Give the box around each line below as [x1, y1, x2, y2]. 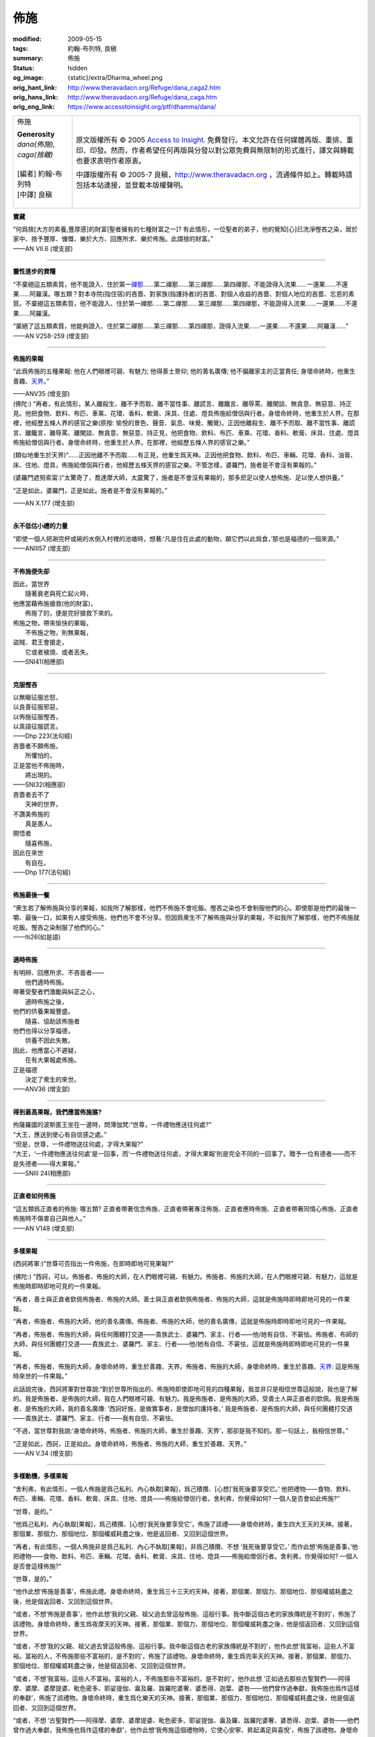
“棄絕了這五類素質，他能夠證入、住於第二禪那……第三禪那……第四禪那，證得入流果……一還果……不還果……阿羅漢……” [12, 322, 349, 330]
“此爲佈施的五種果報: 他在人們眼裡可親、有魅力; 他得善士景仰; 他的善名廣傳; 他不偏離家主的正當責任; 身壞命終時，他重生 [12, 367, 356, 375]
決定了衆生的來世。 [24, 1075, 80, 1083]
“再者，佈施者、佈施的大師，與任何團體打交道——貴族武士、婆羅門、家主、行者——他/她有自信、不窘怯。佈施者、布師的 [12, 1330, 359, 1338]
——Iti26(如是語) [12, 932, 61, 941]
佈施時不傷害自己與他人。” [12, 1215, 86, 1223]
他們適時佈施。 [24, 978, 68, 987]
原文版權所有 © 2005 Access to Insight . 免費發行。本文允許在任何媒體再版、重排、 [76, 135, 347, 145]
